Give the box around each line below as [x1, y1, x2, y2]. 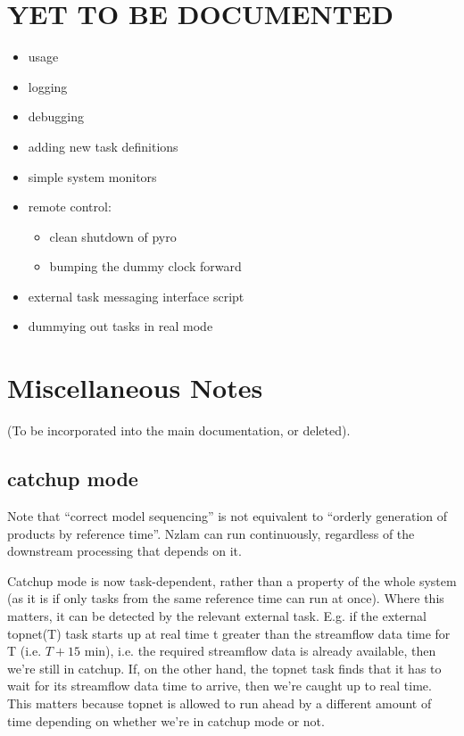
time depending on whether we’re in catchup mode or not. [7, 711, 325, 730]
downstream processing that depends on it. [7, 542, 242, 560]
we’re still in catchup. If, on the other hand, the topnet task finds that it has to [7, 658, 442, 677]
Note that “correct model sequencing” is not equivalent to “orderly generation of [7, 506, 448, 525]
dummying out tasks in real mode [28, 317, 213, 335]
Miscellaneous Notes [7, 369, 263, 406]
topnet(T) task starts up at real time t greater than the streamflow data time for [7, 624, 451, 642]
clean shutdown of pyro [49, 227, 177, 245]
